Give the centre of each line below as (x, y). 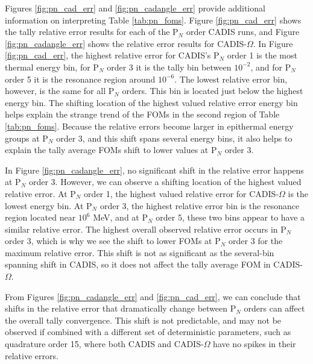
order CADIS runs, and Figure (243, 32)
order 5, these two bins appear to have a (230, 217)
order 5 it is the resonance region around (80, 79)
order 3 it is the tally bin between (169, 67)
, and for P (271, 67)
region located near (40, 217)
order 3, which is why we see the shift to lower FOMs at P (113, 241)
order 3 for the (256, 241)
